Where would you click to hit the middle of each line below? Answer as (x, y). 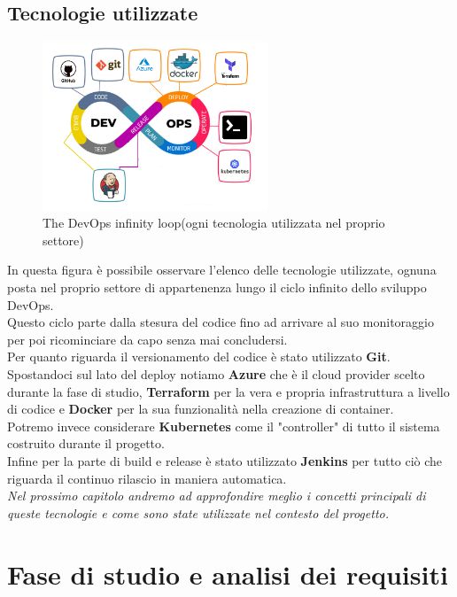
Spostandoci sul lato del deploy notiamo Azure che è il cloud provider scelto (216, 374)
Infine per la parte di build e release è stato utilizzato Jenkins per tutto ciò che (225, 461)
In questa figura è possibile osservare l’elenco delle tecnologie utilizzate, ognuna (222, 270)
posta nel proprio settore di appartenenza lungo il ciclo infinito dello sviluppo (217, 287)
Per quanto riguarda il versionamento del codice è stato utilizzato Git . (199, 357)
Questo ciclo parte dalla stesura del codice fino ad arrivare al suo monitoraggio (221, 322)
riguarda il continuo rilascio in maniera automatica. (147, 478)
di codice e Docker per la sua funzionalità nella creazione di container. (201, 409)
